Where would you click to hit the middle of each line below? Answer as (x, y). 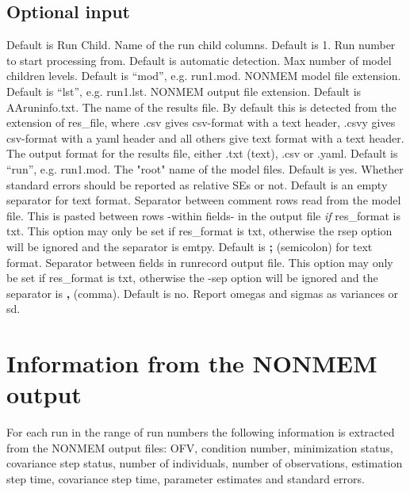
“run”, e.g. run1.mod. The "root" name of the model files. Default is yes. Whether (205, 168)
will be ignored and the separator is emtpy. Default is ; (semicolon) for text (190, 246)
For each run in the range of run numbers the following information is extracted (201, 432)
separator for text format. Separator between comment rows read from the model (204, 200)
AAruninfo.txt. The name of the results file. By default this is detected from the (201, 107)
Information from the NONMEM (192, 363)
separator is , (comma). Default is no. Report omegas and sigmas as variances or (203, 293)
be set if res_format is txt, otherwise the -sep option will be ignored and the (192, 278)
